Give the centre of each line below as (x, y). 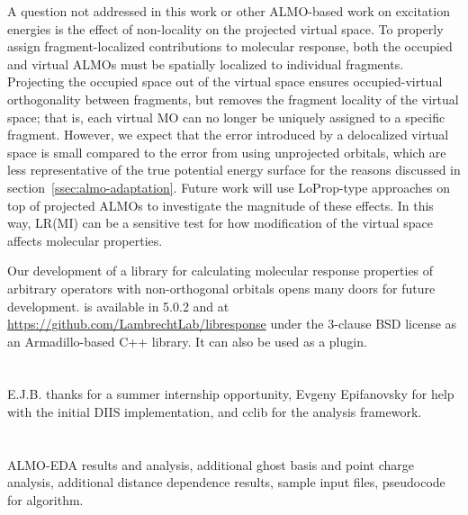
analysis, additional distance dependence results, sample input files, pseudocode (226, 482)
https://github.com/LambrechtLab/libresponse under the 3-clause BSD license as (232, 324)
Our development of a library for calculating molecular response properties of (220, 271)
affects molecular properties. (85, 240)
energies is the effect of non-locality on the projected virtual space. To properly (225, 28)
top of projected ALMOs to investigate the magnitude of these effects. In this (220, 205)
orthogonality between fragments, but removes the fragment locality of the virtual (233, 99)
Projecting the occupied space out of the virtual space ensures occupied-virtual (225, 81)
